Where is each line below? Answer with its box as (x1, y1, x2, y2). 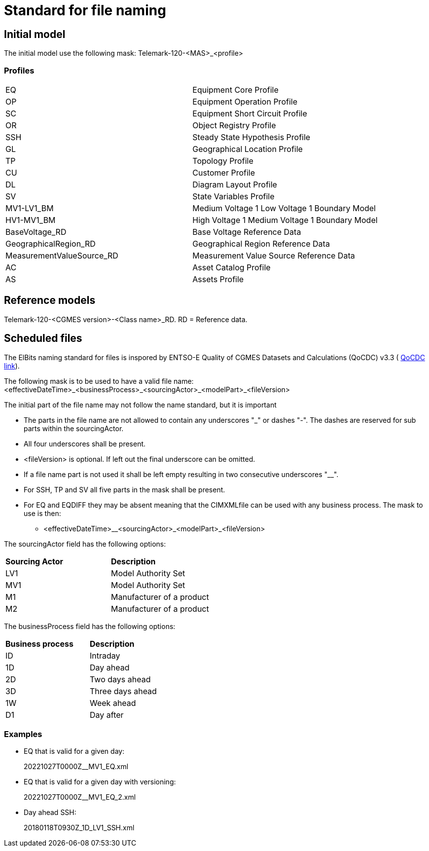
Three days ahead (90, 686, 157, 696)
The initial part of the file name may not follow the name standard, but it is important (4, 400, 277, 409)
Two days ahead (90, 674, 151, 684)
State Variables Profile (192, 191, 275, 201)
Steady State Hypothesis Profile (192, 132, 311, 142)
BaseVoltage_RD (5, 226, 67, 237)
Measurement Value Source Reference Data (192, 250, 355, 260)
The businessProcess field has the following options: (4, 622, 176, 630)
